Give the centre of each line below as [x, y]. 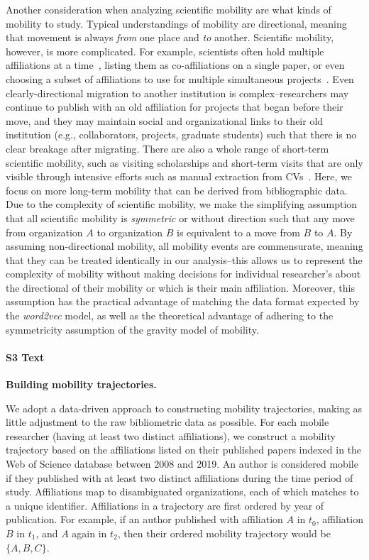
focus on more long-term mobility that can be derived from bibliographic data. [177, 190]
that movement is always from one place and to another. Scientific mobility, [170, 37]
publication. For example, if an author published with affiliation [144, 519]
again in [89, 533]
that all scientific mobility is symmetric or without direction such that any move [180, 218]
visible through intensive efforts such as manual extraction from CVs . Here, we [179, 176]
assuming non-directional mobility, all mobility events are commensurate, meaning [184, 246]
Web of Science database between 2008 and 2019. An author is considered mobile [182, 464]
